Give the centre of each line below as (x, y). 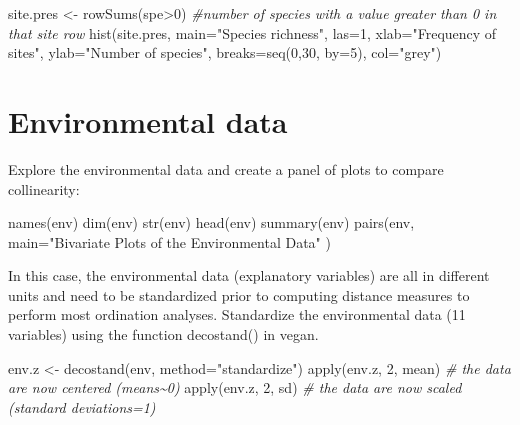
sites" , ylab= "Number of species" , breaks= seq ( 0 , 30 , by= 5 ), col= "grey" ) (225, 52)
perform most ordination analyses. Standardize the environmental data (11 (237, 314)
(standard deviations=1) (82, 406)
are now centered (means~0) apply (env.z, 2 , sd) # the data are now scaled (235, 387)
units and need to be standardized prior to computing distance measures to (239, 294)
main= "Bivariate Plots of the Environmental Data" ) (169, 241)
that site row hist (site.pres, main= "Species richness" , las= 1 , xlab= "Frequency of (252, 32)
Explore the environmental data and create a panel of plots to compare (226, 168)
